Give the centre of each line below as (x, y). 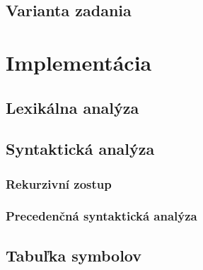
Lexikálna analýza (72, 107)
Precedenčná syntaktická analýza (101, 216)
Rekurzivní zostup (59, 183)
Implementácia (79, 62)
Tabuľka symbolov (74, 255)
